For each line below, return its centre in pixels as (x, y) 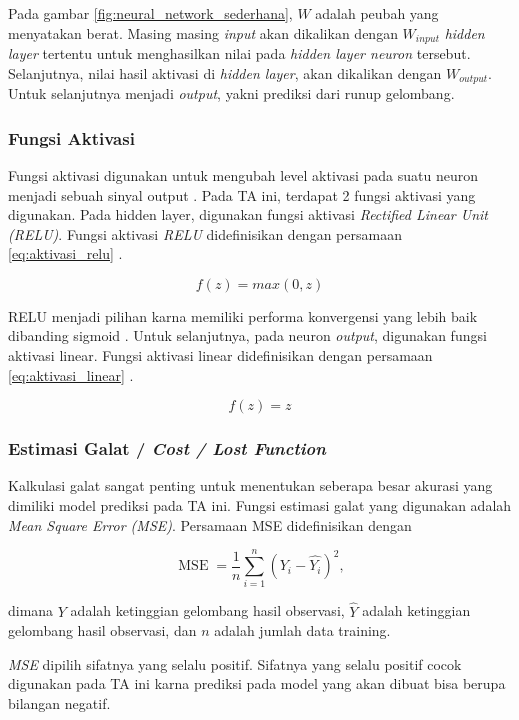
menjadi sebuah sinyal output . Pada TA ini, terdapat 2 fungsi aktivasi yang (242, 194)
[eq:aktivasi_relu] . (65, 253)
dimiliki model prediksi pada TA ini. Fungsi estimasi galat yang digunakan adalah (260, 505)
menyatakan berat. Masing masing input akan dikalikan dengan (203, 32)
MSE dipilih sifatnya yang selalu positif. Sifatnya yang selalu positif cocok (235, 663)
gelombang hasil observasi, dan (102, 630)
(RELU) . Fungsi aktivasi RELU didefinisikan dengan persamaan (205, 233)
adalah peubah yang (377, 13)
